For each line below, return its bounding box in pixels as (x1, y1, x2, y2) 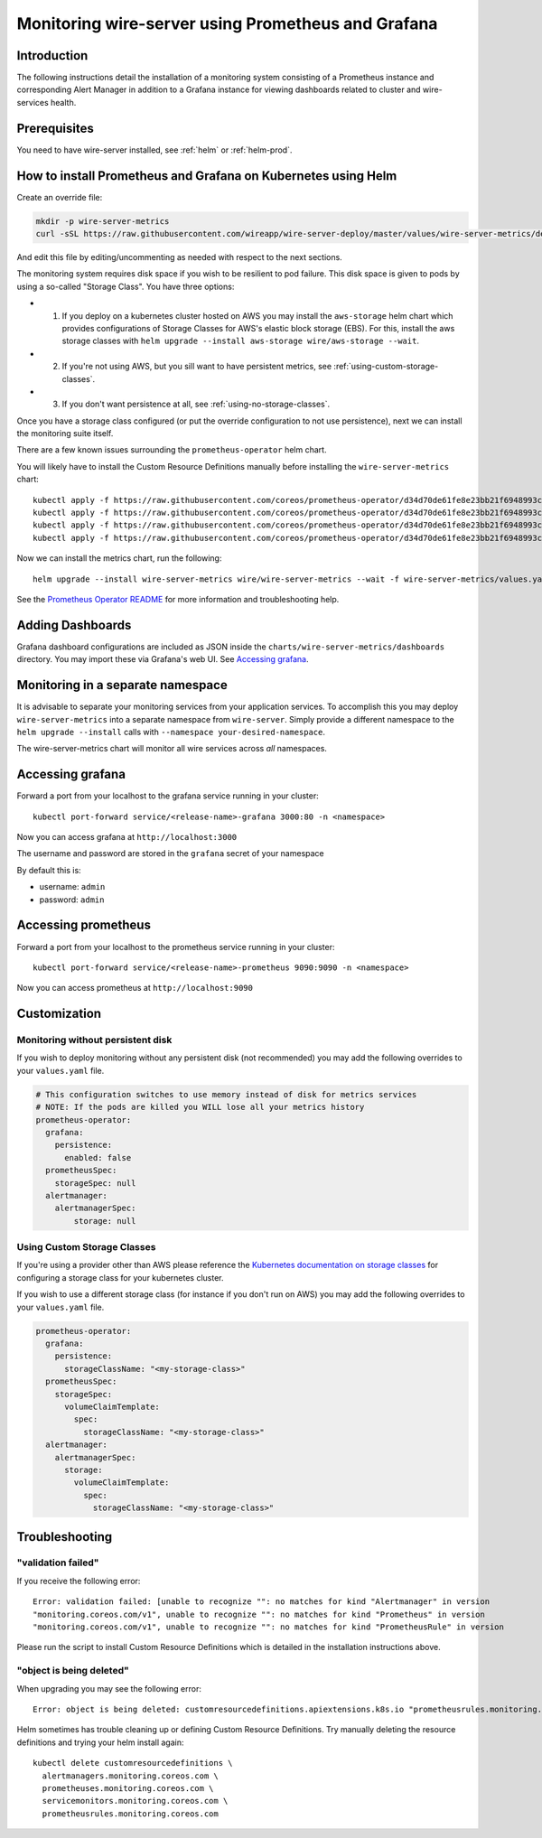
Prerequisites (16, 120, 94, 135)
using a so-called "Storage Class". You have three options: (16, 281, 235, 292)
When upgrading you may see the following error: (16, 1683, 202, 1693)
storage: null (73, 1216, 136, 1226)
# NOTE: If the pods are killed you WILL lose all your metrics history (35, 1102, 365, 1113)
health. (50, 97, 77, 107)
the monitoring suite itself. (16, 428, 114, 439)
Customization (16, 1006, 102, 1022)
